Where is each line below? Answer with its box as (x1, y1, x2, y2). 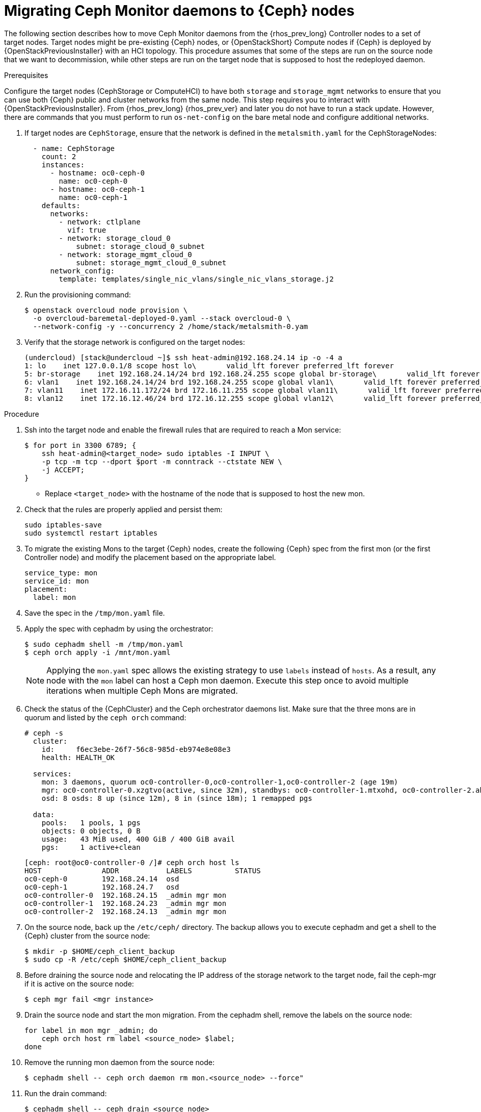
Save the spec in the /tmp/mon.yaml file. (24, 608, 165, 617)
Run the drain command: (24, 1089, 107, 1098)
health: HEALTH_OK (41, 753, 115, 762)
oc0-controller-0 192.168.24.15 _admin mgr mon (24, 891, 227, 899)
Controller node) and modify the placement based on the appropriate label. (24, 552, 276, 562)
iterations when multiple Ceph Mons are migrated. (46, 685, 238, 696)
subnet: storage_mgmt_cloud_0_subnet (76, 258, 227, 267)
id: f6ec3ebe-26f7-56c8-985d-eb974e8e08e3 (41, 745, 231, 753)
